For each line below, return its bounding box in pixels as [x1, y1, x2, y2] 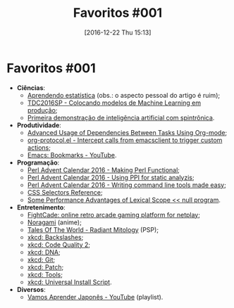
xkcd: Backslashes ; [27, 233, 84, 241]
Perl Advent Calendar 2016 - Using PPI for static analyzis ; [27, 173, 195, 181]
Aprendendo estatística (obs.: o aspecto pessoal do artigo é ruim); [27, 91, 220, 99]
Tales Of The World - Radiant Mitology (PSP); [27, 225, 159, 233]
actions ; [27, 143, 51, 152]
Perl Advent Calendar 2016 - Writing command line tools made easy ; [27, 181, 226, 189]
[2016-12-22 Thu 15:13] [84, 28, 152, 37]
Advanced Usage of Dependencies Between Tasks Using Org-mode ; [27, 128, 228, 136]
